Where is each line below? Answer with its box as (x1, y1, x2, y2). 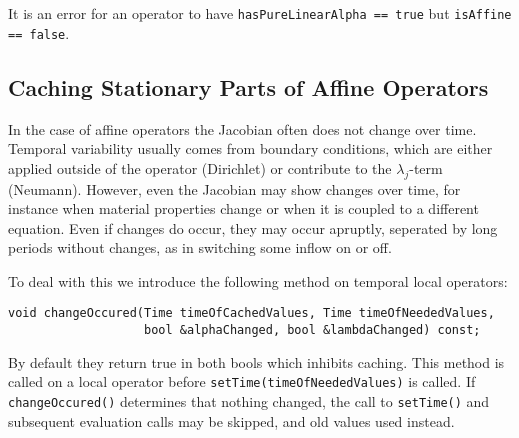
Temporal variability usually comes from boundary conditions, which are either (8, 138, 493, 159)
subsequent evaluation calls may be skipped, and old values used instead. (8, 410, 455, 431)
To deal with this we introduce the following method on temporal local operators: (8, 270, 508, 291)
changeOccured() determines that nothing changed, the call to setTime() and (8, 391, 490, 412)
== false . (8, 22, 70, 43)
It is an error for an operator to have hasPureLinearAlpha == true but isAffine (8, 3, 512, 23)
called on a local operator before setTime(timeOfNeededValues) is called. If (8, 371, 476, 392)
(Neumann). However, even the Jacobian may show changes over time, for (8, 178, 461, 199)
